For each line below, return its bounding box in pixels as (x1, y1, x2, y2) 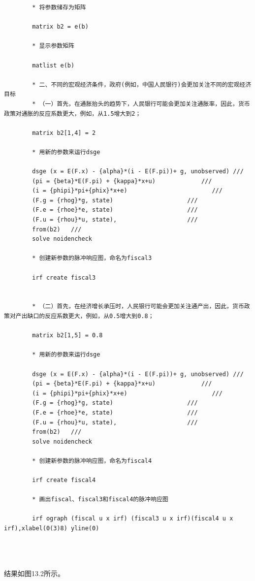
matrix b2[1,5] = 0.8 (32, 332, 103, 339)
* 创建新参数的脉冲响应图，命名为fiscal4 (32, 457, 152, 464)
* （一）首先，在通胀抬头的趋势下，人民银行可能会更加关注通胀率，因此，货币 (32, 100, 250, 107)
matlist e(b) (32, 62, 75, 69)
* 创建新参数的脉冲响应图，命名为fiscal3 (32, 255, 152, 262)
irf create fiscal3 (32, 274, 96, 281)
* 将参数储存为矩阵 (32, 4, 86, 11)
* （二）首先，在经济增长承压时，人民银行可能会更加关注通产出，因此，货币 (32, 303, 244, 310)
